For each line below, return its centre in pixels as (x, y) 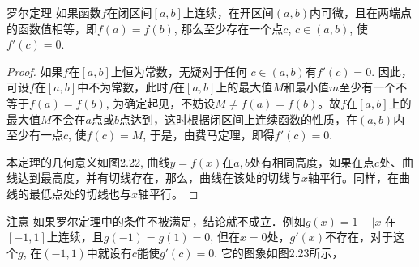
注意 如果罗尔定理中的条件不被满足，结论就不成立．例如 (156, 220)
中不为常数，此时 (123, 87)
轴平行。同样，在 (354, 178)
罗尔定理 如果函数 (54, 12)
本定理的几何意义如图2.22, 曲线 (88, 161)
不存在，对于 (359, 237)
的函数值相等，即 (52, 28)
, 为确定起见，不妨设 (160, 102)
